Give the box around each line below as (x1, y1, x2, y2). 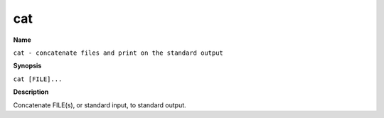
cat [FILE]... (13, 75, 63, 83)
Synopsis (13, 61, 42, 70)
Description (13, 87, 49, 96)
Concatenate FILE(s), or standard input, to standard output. (13, 100, 186, 109)
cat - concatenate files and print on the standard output (13, 48, 224, 57)
